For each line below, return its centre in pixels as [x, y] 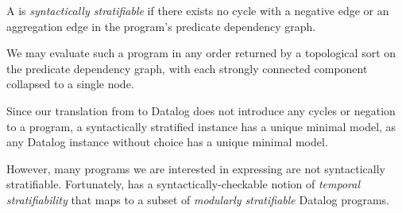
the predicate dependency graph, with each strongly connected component [187, 68]
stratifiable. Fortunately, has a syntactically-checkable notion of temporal [184, 184]
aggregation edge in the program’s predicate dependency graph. [161, 26]
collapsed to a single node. [70, 84]
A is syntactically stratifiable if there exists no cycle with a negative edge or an [198, 10]
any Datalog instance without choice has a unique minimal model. [167, 142]
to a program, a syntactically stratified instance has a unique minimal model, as [201, 126]
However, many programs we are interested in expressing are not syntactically [196, 168]
